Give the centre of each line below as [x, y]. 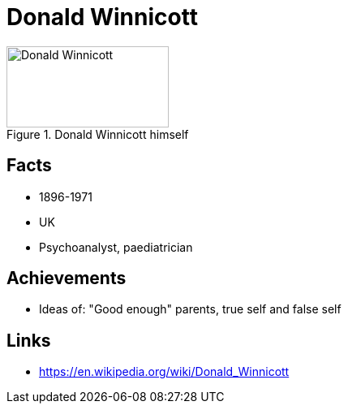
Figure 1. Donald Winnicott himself [98, 134]
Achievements [67, 278]
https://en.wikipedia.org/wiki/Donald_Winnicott [164, 372]
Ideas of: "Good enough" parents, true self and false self [190, 309]
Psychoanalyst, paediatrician [116, 247]
